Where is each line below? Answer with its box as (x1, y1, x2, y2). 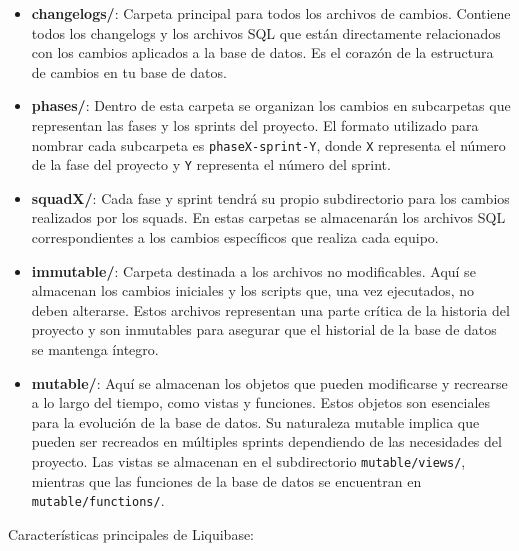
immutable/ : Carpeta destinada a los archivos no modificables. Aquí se (31, 260, 476, 281)
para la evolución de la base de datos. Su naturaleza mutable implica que (31, 411, 480, 432)
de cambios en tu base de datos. (31, 61, 227, 82)
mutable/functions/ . (31, 490, 165, 511)
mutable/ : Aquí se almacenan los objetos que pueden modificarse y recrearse (31, 372, 508, 393)
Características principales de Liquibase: (8, 523, 255, 544)
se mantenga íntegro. (31, 339, 159, 360)
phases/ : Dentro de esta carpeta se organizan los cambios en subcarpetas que (31, 95, 511, 116)
